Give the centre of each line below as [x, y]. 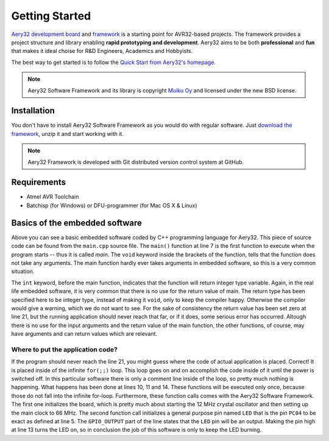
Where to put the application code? [65, 349]
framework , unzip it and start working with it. [68, 133]
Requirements [39, 182]
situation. [23, 272]
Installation [33, 111]
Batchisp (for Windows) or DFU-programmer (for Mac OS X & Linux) [112, 205]
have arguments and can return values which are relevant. [84, 334]
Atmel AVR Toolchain [53, 197]
